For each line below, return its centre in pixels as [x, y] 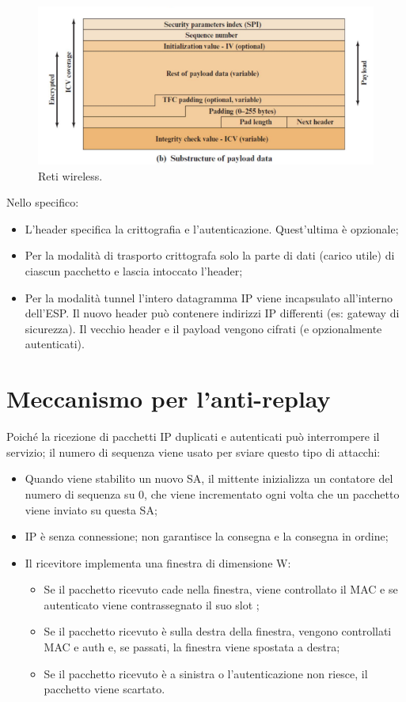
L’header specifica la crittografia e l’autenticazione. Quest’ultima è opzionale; [212, 228]
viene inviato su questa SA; [91, 509]
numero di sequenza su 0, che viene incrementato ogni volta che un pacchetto [212, 493]
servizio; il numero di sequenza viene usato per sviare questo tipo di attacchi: [194, 452]
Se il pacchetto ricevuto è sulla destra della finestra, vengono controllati [218, 631]
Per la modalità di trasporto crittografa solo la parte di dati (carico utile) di [210, 255]
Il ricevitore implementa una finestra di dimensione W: [158, 562]
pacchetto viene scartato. [104, 689]
